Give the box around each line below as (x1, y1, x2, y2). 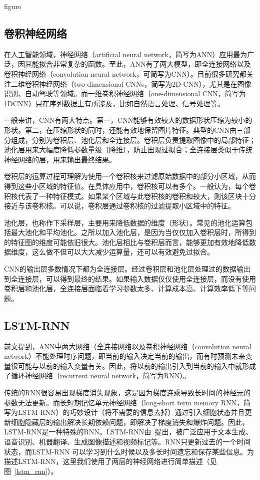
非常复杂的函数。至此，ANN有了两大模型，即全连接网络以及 (52, 59, 251, 69)
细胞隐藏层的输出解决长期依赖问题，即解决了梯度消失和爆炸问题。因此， (10, 416, 249, 427)
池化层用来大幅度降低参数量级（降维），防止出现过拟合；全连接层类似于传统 (4, 144, 252, 155)
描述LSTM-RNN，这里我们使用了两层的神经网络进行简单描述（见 (4, 456, 217, 466)
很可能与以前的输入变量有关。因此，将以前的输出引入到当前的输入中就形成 (10, 360, 256, 371)
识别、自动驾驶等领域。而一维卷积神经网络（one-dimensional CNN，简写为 (4, 88, 246, 99)
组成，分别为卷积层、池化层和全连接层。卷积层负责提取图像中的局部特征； (10, 134, 256, 145)
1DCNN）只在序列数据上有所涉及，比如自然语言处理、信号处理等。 (4, 98, 224, 108)
